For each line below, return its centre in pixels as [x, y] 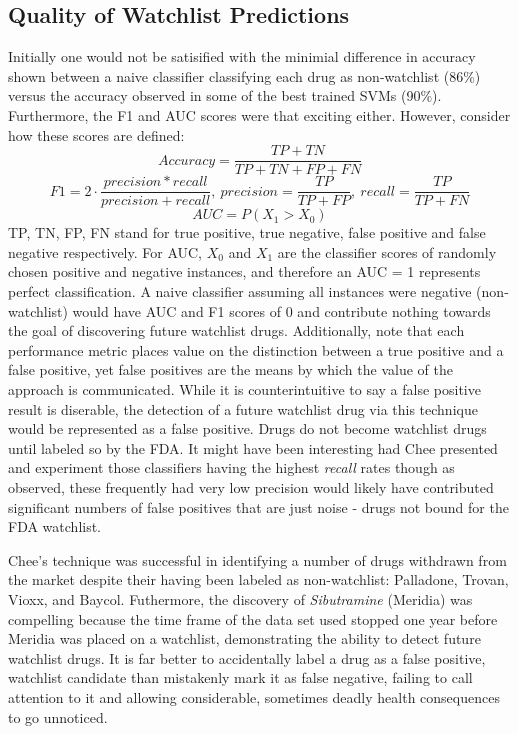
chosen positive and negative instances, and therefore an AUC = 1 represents [244, 271]
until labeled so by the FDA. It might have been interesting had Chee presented [253, 447]
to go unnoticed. [58, 716]
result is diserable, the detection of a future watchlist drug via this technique [243, 408]
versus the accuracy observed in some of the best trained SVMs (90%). [225, 95]
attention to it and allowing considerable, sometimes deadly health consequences [254, 696]
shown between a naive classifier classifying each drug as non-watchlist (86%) [244, 75]
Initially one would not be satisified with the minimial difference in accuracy [242, 56]
